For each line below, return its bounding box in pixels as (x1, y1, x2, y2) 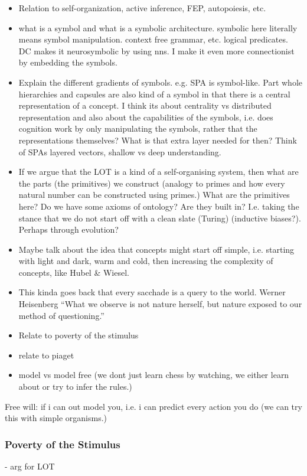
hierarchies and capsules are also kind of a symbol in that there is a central (18, 87, 290, 100)
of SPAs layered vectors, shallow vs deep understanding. (18, 145, 221, 158)
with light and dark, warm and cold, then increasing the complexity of (18, 255, 273, 267)
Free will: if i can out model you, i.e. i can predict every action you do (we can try (5, 400, 302, 412)
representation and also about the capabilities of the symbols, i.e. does (18, 110, 273, 123)
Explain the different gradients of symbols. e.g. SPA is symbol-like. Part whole (18, 76, 303, 88)
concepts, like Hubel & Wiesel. (18, 266, 129, 278)
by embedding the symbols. (18, 56, 117, 69)
